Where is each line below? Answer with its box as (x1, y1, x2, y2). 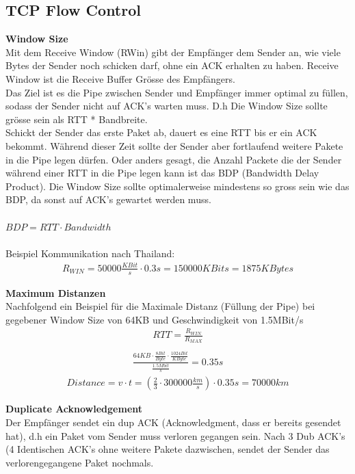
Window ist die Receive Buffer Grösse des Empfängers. (5, 71, 235, 85)
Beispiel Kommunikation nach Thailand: (5, 246, 175, 260)
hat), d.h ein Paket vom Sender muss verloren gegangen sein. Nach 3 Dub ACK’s (5, 428, 345, 443)
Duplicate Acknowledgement (5, 401, 143, 416)
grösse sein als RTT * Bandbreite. (5, 111, 148, 126)
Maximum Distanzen (5, 285, 106, 300)
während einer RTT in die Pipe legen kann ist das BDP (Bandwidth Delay (5, 166, 319, 180)
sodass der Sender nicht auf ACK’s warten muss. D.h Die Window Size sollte (5, 98, 328, 113)
